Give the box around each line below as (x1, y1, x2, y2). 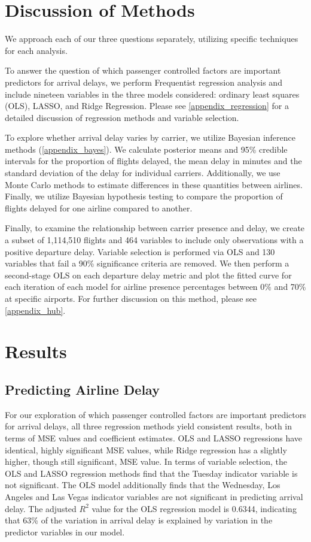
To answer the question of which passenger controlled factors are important (5, 64, 281, 77)
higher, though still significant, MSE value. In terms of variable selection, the (5, 455, 287, 468)
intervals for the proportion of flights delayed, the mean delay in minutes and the (5, 155, 302, 167)
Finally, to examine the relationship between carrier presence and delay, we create (5, 222, 305, 234)
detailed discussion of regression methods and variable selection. (5, 111, 239, 123)
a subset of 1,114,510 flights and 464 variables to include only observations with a (5, 234, 304, 246)
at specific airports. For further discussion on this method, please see (5, 292, 257, 304)
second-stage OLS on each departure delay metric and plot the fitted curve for (5, 268, 292, 281)
